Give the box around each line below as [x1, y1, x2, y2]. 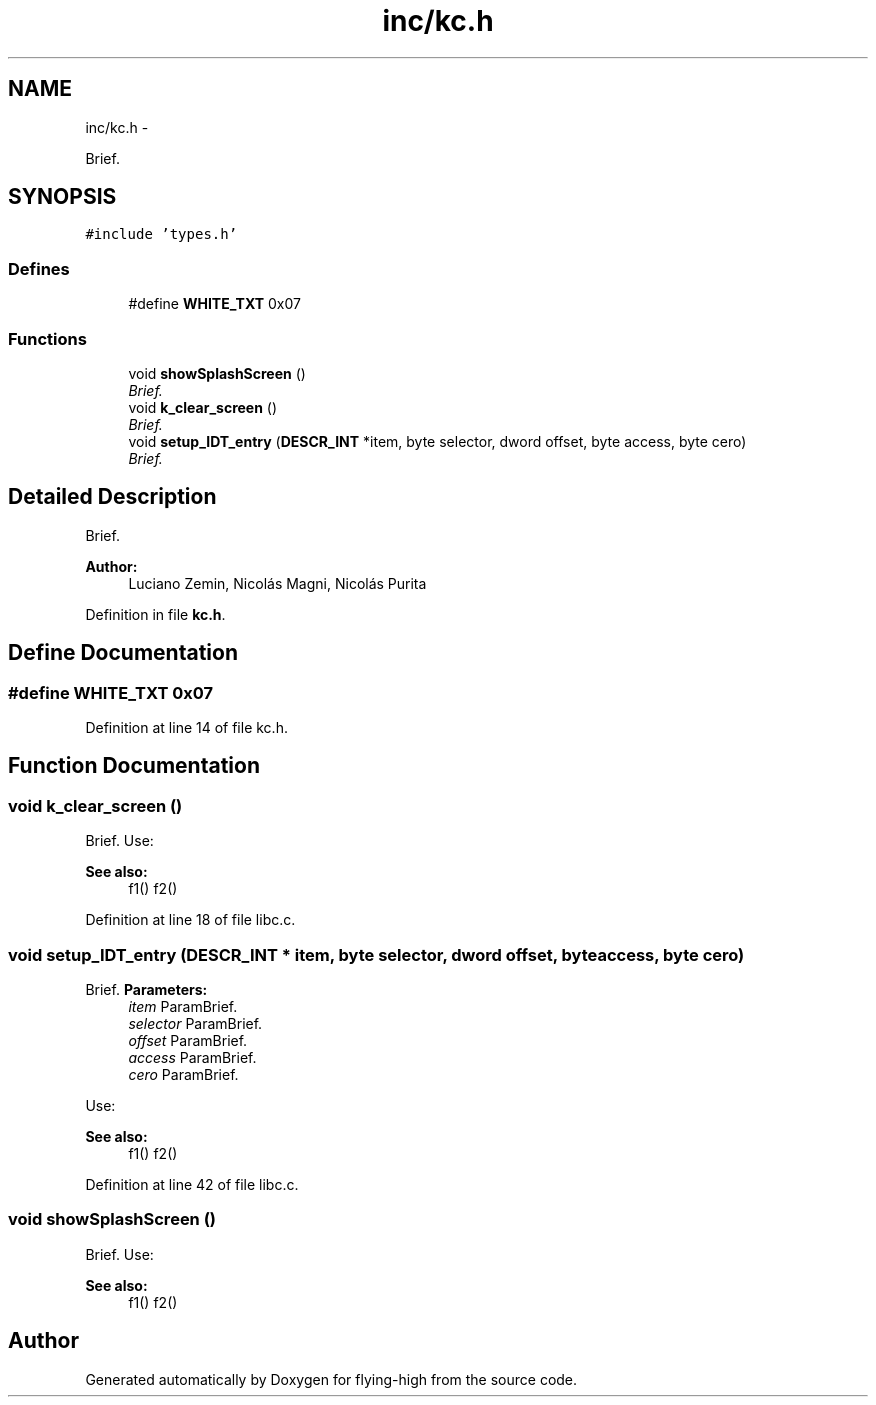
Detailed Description [8, 484, 217, 510]
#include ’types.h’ [85, 226, 238, 243]
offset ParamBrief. [128, 1031, 248, 1049]
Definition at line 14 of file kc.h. [85, 719, 288, 736]
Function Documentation [8, 753, 260, 779]
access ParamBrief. [128, 1048, 257, 1066]
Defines [8, 258, 70, 279]
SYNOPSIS [8, 184, 117, 210]
